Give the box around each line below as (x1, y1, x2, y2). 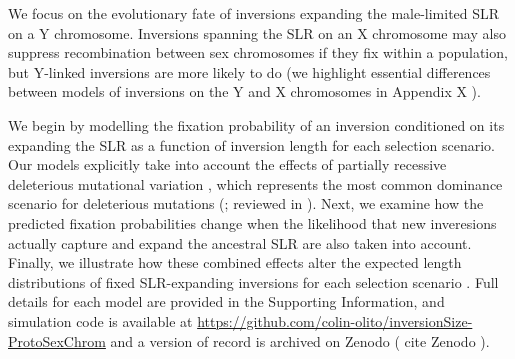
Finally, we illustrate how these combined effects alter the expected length (8, 252, 462, 273)
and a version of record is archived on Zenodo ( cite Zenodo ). (110, 330, 490, 351)
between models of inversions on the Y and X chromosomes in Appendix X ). (8, 81, 481, 102)
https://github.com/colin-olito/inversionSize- (197, 310, 473, 331)
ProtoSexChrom (8, 330, 106, 351)
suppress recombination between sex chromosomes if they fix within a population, (8, 42, 508, 63)
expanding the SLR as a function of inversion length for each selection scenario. (8, 134, 495, 155)
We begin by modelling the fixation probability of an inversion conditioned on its (8, 114, 505, 135)
